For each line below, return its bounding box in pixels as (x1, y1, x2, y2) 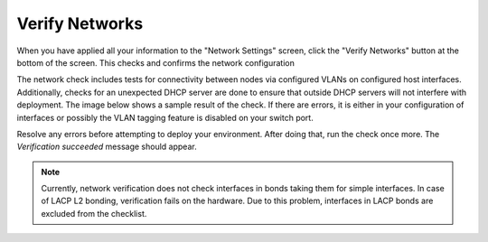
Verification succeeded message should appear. (16, 141, 198, 153)
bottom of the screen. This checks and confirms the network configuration (16, 57, 296, 68)
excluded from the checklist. (41, 208, 147, 219)
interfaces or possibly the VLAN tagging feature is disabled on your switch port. (16, 112, 314, 123)
